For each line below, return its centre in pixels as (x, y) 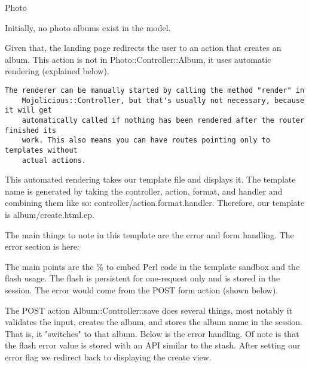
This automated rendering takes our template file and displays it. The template (150, 179)
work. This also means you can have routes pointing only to (146, 140)
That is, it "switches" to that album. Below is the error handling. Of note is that (152, 333)
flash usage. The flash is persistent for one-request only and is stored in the (143, 278)
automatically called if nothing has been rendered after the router (163, 120)
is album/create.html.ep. (50, 214)
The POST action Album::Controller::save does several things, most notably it (149, 310)
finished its (30, 130)
